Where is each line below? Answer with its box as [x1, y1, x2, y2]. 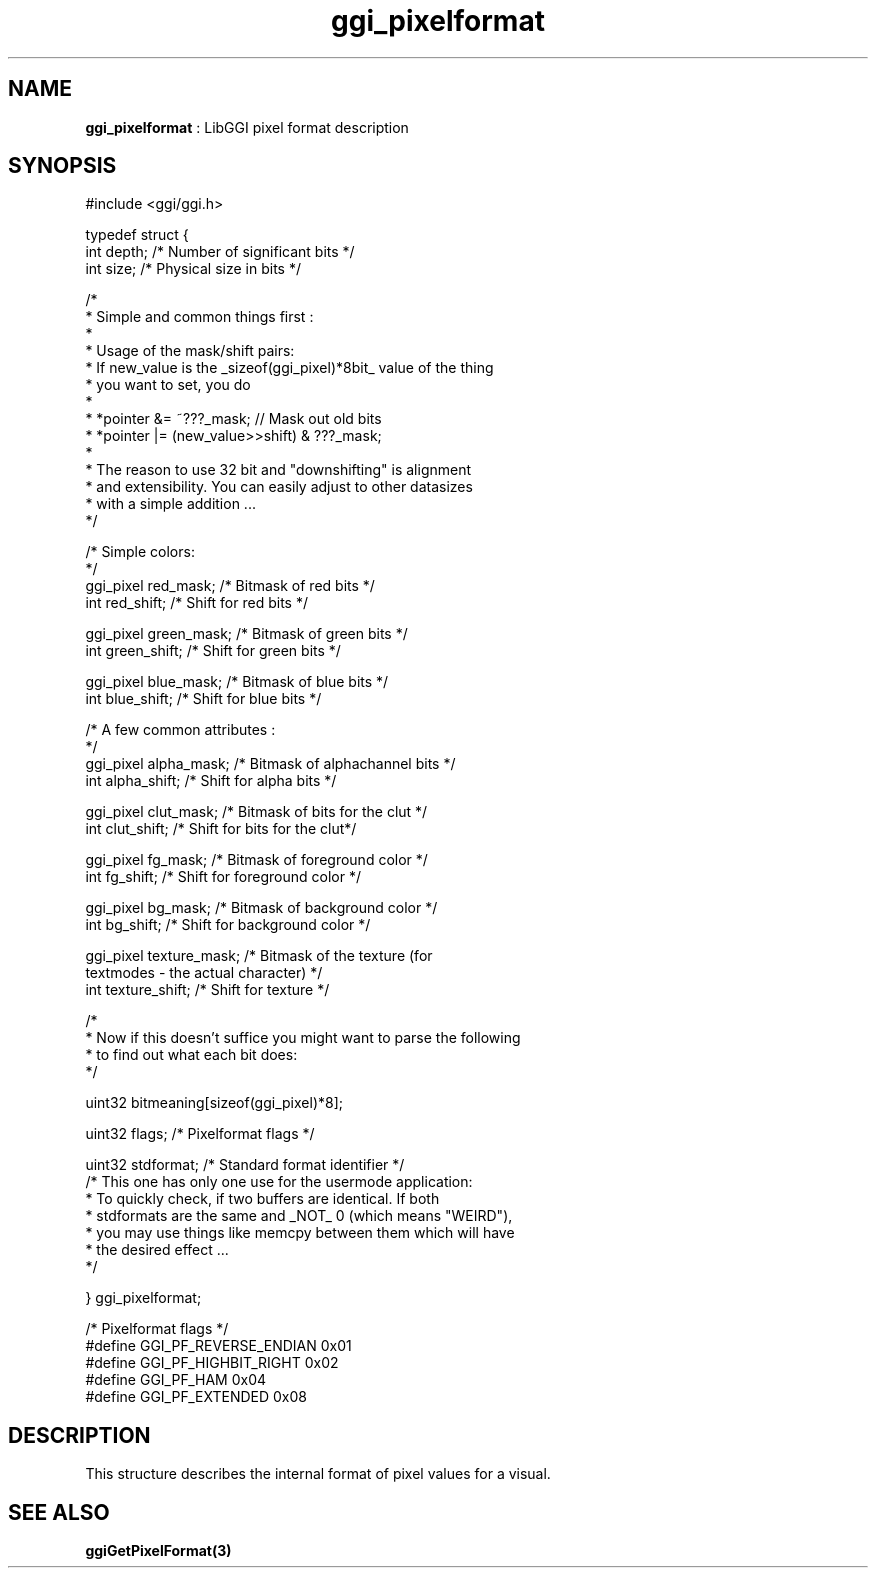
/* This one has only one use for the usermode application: [85, 1173, 473, 1191]
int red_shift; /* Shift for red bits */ [85, 594, 308, 612]
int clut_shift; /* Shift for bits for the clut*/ [85, 820, 357, 838]
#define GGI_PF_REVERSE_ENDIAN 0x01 [85, 1337, 352, 1355]
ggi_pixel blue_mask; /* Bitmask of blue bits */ [85, 673, 389, 691]
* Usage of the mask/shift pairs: [85, 342, 295, 360]
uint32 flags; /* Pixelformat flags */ [85, 1125, 315, 1143]
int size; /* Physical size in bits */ [85, 260, 301, 278]
